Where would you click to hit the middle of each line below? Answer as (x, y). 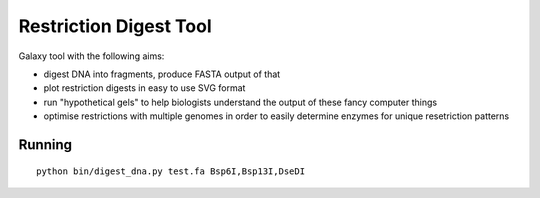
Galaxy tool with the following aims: (91, 56)
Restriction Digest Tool (115, 26)
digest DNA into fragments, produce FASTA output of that (162, 74)
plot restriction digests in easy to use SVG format (144, 88)
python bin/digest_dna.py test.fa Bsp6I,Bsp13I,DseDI (170, 171)
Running (45, 144)
